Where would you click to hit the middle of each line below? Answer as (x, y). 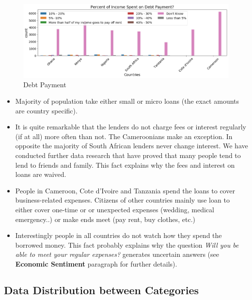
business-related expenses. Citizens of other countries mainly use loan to (122, 200)
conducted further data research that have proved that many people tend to (128, 155)
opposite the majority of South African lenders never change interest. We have (132, 146)
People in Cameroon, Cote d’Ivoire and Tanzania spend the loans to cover (125, 190)
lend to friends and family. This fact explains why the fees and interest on (125, 165)
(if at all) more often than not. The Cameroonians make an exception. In (124, 136)
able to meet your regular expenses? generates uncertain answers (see (117, 254)
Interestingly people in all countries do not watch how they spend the (118, 235)
